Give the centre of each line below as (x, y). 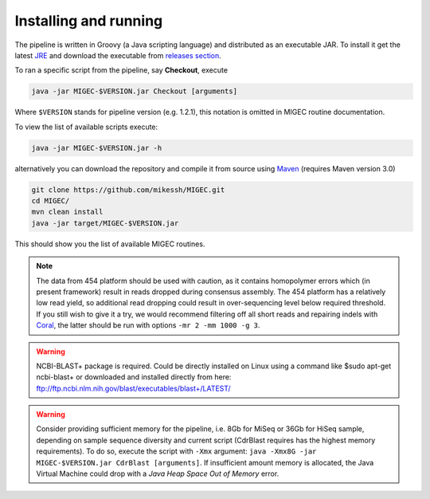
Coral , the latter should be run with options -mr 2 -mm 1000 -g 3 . (148, 325)
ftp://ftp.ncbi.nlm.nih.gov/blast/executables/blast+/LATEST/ (133, 388)
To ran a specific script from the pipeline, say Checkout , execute (121, 70)
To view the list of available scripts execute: (86, 127)
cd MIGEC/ (51, 201)
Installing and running (89, 21)
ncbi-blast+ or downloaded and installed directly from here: (134, 377)
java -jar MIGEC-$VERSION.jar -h (97, 148)
